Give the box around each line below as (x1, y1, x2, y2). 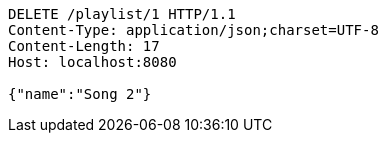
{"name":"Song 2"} (8, 86, 152, 102)
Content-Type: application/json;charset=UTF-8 (8, 22, 379, 38)
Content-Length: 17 (8, 38, 160, 54)
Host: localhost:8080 (8, 54, 177, 70)
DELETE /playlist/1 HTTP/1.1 (8, 6, 236, 22)
